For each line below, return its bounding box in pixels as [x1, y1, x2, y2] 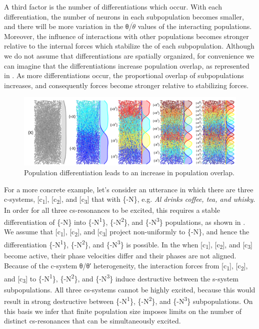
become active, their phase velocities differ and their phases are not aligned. [4, 250, 236, 261]
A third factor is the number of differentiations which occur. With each [4, 2, 222, 12]
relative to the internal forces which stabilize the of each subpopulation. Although [4, 41, 254, 51]
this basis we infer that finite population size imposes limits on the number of [4, 305, 242, 316]
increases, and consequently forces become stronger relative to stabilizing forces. [4, 80, 249, 90]
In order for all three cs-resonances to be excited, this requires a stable [4, 205, 220, 215]
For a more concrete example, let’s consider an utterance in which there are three [4, 184, 253, 194]
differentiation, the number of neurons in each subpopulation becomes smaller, [4, 11, 244, 22]
